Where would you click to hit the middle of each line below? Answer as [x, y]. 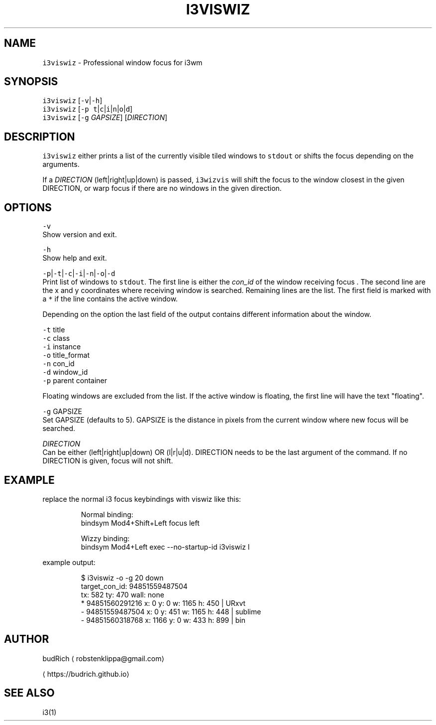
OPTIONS [28, 207]
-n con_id [58, 364]
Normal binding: [107, 514]
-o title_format [66, 355]
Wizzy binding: [105, 538]
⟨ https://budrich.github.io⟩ [86, 674]
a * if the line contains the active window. [110, 299]
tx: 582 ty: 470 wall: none [122, 594]
